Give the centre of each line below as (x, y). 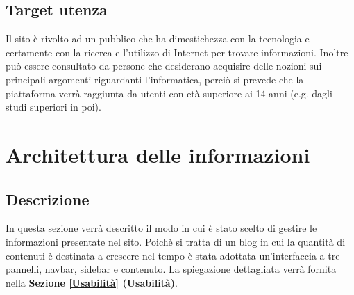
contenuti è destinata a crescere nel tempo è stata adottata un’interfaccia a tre (173, 255)
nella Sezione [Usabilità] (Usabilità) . (92, 282)
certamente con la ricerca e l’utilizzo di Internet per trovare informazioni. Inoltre (177, 52)
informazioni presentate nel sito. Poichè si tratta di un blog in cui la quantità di (176, 241)
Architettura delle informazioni (158, 154)
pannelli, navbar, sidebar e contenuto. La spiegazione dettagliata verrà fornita (171, 269)
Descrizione (48, 199)
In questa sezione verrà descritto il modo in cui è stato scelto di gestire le (161, 228)
